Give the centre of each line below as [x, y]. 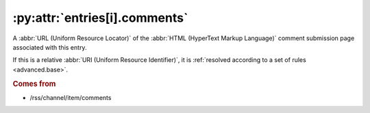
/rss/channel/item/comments [71, 97]
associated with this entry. [50, 47]
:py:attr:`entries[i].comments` [100, 18]
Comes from [34, 84]
